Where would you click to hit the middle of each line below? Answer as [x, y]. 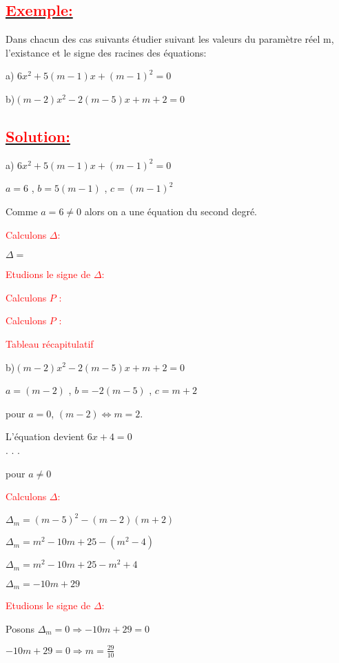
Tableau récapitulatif [50, 343]
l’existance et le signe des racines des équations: [106, 52]
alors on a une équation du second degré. [171, 211]
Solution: [38, 136]
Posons [20, 628]
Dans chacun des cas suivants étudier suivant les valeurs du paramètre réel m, [170, 39]
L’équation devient [45, 436]
